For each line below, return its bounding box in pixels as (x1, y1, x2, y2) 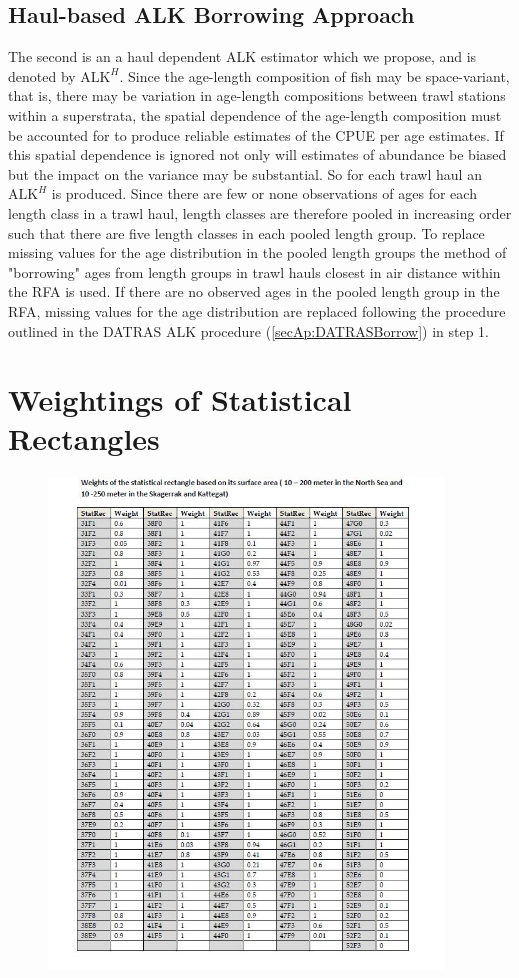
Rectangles (8, 418, 160, 459)
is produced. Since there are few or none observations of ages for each (51, 183, 477, 204)
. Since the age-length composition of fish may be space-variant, (119, 65, 510, 86)
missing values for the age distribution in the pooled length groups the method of (8, 242, 507, 263)
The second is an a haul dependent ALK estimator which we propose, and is (8, 46, 477, 67)
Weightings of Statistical (8, 379, 352, 420)
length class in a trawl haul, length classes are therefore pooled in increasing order (8, 202, 512, 223)
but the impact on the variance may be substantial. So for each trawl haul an (8, 163, 482, 184)
